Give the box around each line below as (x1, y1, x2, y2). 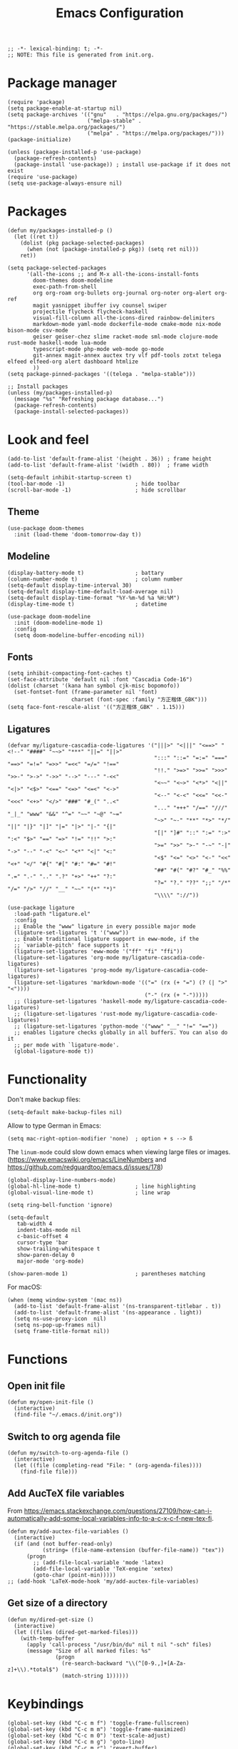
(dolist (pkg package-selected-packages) (20, 240, 145, 247)
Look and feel (7, 432, 89, 448)
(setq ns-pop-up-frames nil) (14, 1322, 100, 1329)
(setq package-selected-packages (7, 265, 107, 272)
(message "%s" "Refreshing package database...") (14, 396, 164, 403)
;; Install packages (7, 383, 69, 390)
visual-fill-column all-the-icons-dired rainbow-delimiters (33, 315, 215, 322)
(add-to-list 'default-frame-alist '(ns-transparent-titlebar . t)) (14, 1303, 222, 1310)
